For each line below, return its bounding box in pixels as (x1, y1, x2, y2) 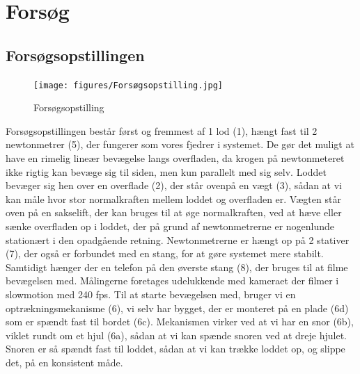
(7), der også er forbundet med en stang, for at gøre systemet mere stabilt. (6, 246, 324, 261)
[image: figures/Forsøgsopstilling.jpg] (33, 80, 224, 90)
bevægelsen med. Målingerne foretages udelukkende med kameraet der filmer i (6, 273, 339, 288)
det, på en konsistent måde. (6, 355, 123, 369)
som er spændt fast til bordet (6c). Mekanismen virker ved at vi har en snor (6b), (6, 314, 354, 329)
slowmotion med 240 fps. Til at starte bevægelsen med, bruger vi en (6, 286, 296, 301)
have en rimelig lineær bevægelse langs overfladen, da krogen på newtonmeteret (6, 151, 345, 165)
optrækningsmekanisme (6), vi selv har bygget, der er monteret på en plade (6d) (6, 300, 349, 315)
